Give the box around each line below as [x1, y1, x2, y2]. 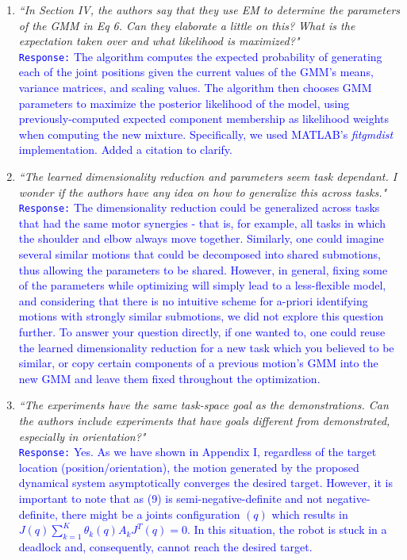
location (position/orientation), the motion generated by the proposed [18, 458, 359, 475]
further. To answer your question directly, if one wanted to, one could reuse [18, 324, 386, 339]
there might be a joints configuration [61, 505, 240, 522]
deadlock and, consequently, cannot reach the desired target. [18, 538, 313, 554]
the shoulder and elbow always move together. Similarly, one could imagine [18, 230, 384, 247]
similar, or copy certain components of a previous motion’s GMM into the [18, 355, 378, 371]
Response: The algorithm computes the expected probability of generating [18, 48, 382, 64]
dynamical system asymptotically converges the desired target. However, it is [18, 474, 393, 491]
